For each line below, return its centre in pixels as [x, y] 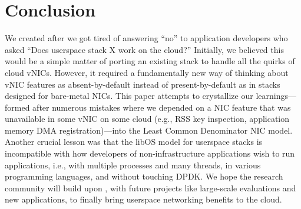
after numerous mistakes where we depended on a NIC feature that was [162, 107]
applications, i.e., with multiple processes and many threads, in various [133, 165]
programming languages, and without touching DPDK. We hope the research [144, 176]
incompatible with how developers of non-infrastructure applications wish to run [150, 153]
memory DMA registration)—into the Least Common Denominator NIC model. [149, 130]
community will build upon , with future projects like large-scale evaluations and [150, 188]
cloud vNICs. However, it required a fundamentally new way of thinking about [147, 72]
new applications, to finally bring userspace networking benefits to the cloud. [143, 199]
